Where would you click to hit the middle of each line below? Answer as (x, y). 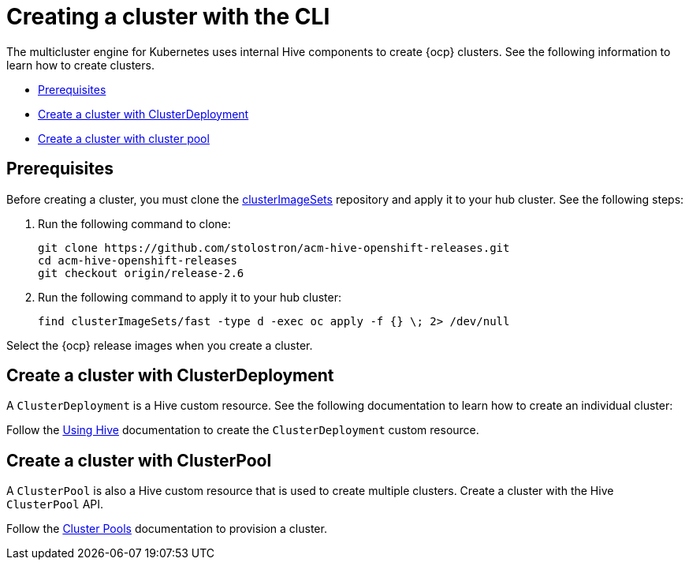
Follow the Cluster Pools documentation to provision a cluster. (167, 529)
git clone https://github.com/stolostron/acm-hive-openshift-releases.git (274, 247)
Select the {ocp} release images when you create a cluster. (160, 345)
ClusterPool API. (55, 504)
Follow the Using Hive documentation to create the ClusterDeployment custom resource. (243, 430)
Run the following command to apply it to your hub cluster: (190, 297)
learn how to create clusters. (80, 65)
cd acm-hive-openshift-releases (138, 260)
